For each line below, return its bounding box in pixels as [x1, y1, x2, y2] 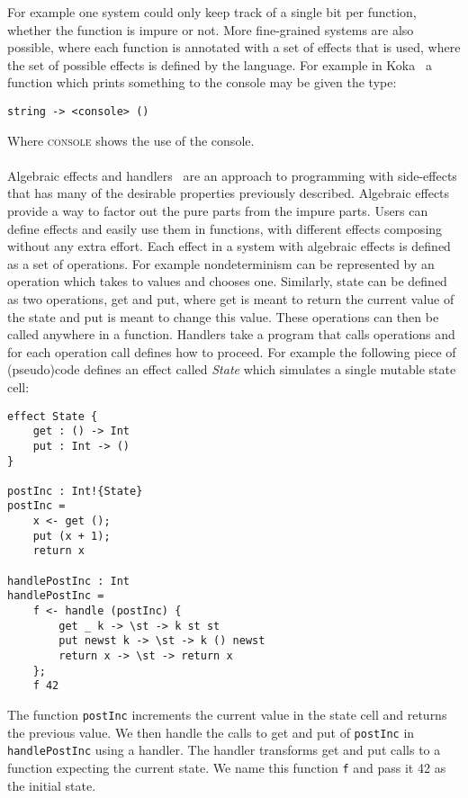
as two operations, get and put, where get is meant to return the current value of [7, 289, 454, 308]
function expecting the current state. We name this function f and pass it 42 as [7, 758, 446, 776]
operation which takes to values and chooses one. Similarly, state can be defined [7, 272, 447, 291]
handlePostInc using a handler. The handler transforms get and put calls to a [7, 740, 441, 759]
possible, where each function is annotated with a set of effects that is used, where [7, 38, 461, 57]
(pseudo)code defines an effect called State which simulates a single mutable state [7, 360, 456, 379]
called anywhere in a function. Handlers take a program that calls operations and [7, 325, 455, 344]
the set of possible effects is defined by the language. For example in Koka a [7, 55, 432, 74]
